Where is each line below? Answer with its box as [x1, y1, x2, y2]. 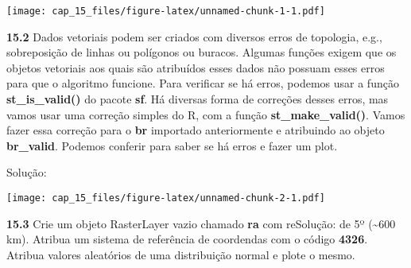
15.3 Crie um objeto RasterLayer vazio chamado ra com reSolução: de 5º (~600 [6, 215, 396, 231]
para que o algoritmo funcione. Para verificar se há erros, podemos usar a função [6, 75, 399, 91]
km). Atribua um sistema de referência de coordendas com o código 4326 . [6, 231, 368, 247]
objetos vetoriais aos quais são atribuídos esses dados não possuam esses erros [6, 59, 385, 76]
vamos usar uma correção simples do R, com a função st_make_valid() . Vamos [6, 106, 405, 122]
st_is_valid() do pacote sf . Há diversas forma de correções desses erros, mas [6, 91, 389, 107]
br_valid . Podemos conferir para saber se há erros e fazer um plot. [6, 137, 338, 153]
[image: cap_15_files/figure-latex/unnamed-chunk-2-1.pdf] [6, 192, 325, 204]
